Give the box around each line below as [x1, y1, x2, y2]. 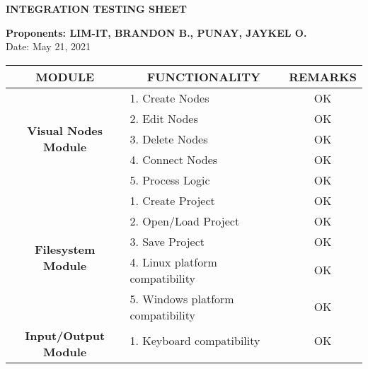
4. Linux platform [130, 253, 217, 270]
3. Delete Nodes [130, 130, 208, 147]
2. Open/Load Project [130, 212, 240, 229]
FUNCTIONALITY [146, 68, 260, 85]
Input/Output [25, 327, 105, 344]
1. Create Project [130, 192, 215, 209]
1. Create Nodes [130, 89, 209, 106]
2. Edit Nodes [130, 110, 198, 127]
